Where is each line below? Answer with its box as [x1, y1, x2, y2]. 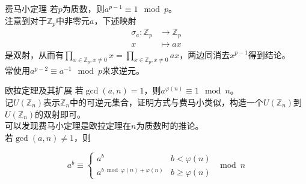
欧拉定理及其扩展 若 [5, 84, 84, 96]
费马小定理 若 [5, 2, 58, 14]
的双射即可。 [35, 107, 86, 120]
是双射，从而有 [5, 48, 64, 61]
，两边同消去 [179, 48, 230, 61]
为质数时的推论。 [136, 119, 204, 132]
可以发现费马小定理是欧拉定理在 [5, 119, 131, 132]
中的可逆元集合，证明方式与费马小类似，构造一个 [70, 95, 264, 108]
